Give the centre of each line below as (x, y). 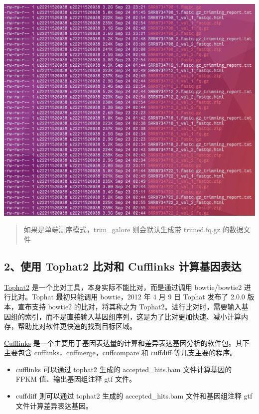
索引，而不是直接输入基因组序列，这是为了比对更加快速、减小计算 (133, 316)
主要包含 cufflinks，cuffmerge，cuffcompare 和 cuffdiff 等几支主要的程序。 (121, 352)
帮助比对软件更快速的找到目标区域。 (77, 326)
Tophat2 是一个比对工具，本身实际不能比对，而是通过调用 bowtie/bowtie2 (123, 287)
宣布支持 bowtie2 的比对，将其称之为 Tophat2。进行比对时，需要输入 (129, 306)
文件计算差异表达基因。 (54, 405)
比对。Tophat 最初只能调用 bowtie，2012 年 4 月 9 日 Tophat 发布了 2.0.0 (128, 297)
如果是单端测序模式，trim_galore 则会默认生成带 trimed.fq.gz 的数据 (133, 229)
